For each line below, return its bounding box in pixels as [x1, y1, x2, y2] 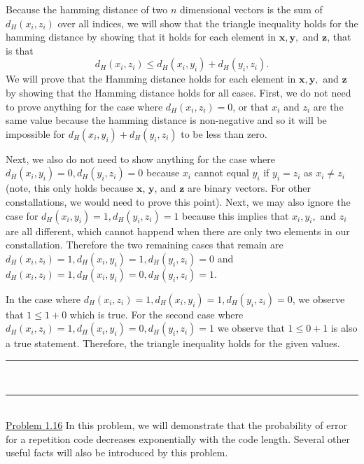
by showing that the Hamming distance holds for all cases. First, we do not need [6, 85, 351, 99]
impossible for [6, 126, 65, 141]
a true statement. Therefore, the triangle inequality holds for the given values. [6, 336, 340, 351]
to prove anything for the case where [6, 99, 163, 113]
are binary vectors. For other [188, 181, 311, 195]
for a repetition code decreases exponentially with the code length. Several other [6, 431, 350, 446]
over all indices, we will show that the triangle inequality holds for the [57, 15, 358, 30]
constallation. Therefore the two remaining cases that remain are [6, 237, 283, 252]
